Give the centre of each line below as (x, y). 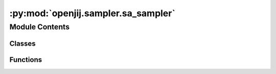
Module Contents (40, 27)
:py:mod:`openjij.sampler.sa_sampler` (93, 13)
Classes (22, 43)
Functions (26, 60)
